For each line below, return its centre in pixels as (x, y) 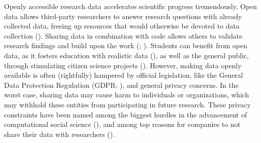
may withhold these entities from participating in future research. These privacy (127, 104)
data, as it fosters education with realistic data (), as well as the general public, (126, 55)
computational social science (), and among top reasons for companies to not (122, 124)
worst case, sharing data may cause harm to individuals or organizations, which (127, 95)
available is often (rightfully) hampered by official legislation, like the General (124, 75)
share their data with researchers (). (60, 134)
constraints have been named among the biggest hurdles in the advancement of (125, 114)
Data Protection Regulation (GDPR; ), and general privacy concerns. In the (121, 85)
